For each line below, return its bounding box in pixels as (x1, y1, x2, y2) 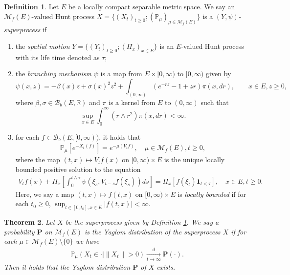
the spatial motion (15, 41, 70, 51)
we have (75, 236, 99, 246)
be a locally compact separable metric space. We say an (68, 1, 235, 11)
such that (201, 97, 229, 107)
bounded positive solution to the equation (15, 164, 141, 174)
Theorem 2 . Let (4, 217, 55, 227)
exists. (156, 262, 175, 272)
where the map (15, 154, 60, 165)
